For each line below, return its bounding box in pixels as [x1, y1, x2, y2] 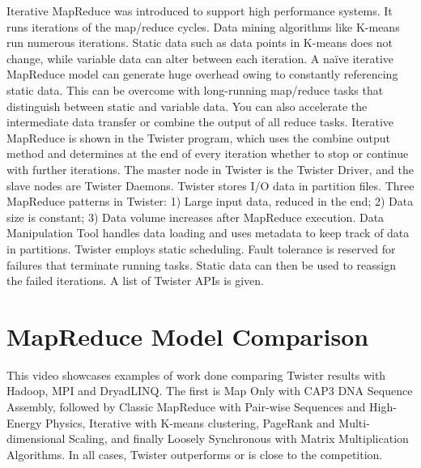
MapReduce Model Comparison [6, 319, 369, 352]
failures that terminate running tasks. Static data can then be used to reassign [6, 256, 396, 273]
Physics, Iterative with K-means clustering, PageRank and [45, 414, 335, 431]
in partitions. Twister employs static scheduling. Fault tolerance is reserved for [6, 240, 396, 257]
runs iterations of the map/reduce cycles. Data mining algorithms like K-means [6, 18, 400, 35]
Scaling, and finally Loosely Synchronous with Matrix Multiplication [69, 430, 409, 447]
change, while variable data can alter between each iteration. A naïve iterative [6, 49, 394, 66]
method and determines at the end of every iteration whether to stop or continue [6, 145, 409, 162]
